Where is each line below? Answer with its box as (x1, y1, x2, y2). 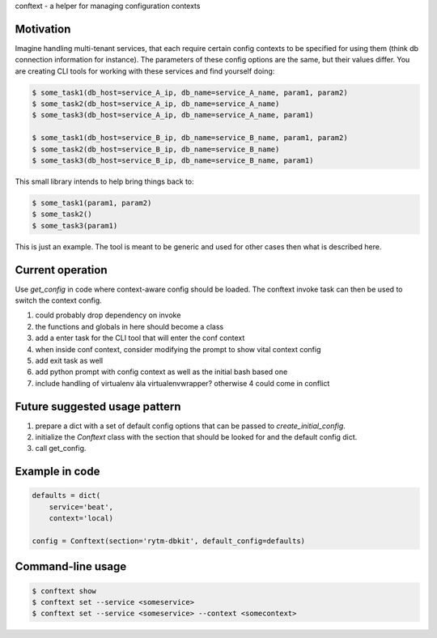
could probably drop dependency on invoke (35, 310, 181, 320)
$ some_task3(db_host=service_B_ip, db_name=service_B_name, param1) (32, 156, 314, 165)
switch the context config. (15, 296, 103, 305)
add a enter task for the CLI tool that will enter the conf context (35, 333, 245, 343)
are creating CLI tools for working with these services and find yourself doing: (15, 66, 275, 76)
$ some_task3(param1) (32, 221, 118, 230)
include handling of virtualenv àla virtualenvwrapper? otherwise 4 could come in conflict (35, 378, 330, 388)
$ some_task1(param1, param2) (32, 198, 152, 207)
